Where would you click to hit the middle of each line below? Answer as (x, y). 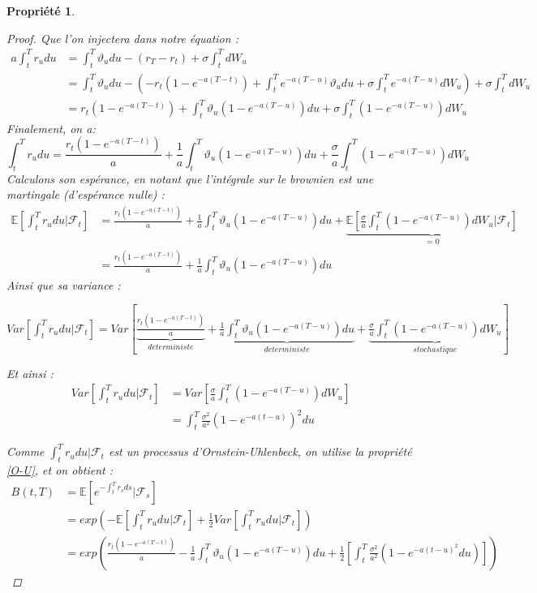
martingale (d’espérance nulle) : (86, 194)
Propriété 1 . (41, 11)
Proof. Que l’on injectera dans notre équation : (122, 38)
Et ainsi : (30, 373)
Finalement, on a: (51, 128)
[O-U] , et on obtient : (60, 470)
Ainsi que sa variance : (64, 284)
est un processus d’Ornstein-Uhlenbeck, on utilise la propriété (260, 451)
